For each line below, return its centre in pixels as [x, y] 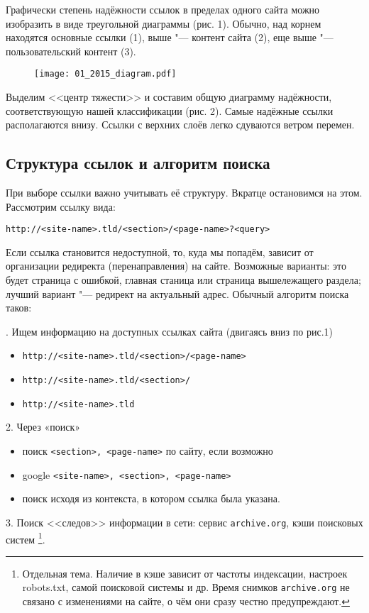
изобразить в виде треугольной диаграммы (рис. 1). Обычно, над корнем [164, 23]
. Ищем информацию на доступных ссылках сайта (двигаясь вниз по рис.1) [170, 331]
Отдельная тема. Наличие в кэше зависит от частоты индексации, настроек [185, 573]
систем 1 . [26, 538]
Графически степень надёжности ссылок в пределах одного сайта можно [163, 9]
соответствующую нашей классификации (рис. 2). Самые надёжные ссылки [170, 110]
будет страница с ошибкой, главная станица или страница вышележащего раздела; [183, 280]
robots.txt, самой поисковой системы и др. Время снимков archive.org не [186, 587]
